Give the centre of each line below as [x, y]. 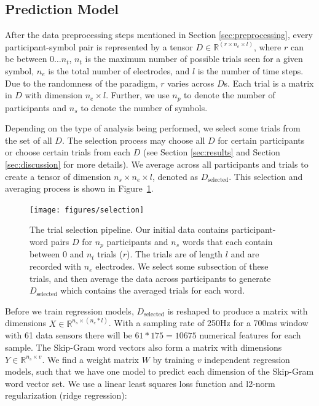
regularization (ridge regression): [66, 395]
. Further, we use [138, 95]
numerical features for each [250, 335]
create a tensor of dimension [58, 176]
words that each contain [227, 242]
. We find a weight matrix [90, 359]
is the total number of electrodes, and [119, 70]
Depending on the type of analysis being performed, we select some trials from [153, 128]
